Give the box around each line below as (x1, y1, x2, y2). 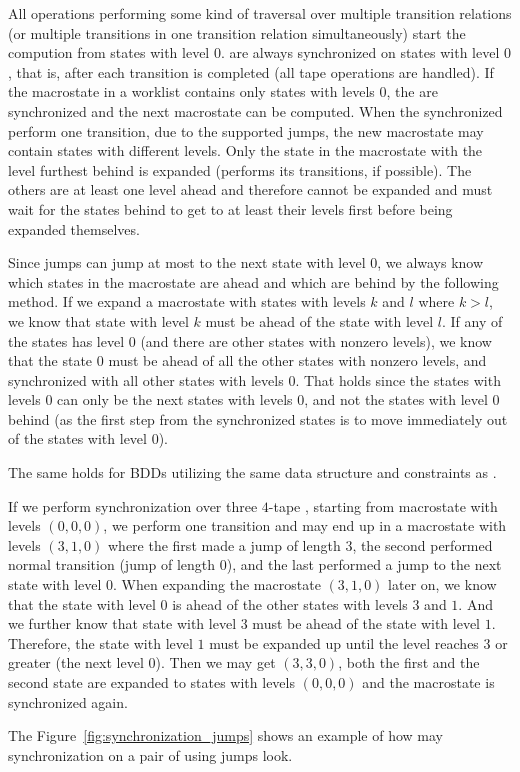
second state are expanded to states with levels (8, 672, 295, 692)
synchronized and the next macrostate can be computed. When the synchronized (8, 100, 503, 121)
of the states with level (8, 428, 147, 449)
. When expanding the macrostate (113, 574, 321, 595)
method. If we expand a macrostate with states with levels (8, 291, 366, 312)
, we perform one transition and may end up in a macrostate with (103, 515, 507, 536)
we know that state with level (8, 310, 189, 331)
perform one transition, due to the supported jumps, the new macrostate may (8, 120, 484, 141)
